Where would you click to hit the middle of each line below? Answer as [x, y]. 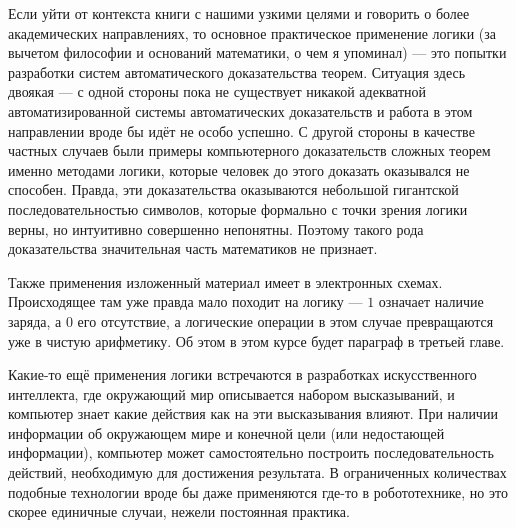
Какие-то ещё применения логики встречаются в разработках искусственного [242, 374]
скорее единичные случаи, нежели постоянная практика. [179, 511]
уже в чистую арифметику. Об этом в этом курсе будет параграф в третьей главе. [256, 340]
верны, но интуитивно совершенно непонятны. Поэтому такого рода [216, 228]
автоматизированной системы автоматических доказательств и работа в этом [240, 110]
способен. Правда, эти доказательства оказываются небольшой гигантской [233, 189]
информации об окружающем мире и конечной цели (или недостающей [226, 432]
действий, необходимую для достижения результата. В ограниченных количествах [257, 472]
